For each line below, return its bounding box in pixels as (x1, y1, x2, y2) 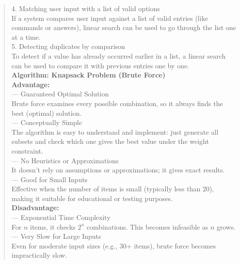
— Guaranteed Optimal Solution (11, 89, 109, 99)
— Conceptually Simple (11, 117, 82, 127)
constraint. (11, 145, 43, 155)
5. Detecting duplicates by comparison (11, 41, 125, 51)
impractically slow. (11, 250, 67, 260)
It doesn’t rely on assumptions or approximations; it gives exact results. (11, 165, 225, 175)
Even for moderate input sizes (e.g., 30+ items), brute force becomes (11, 240, 216, 250)
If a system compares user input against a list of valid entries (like (11, 13, 208, 23)
